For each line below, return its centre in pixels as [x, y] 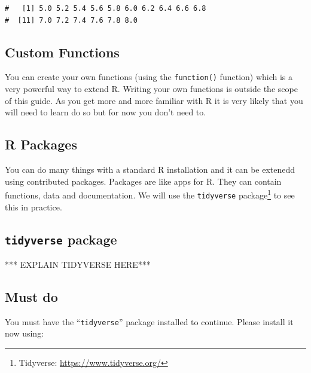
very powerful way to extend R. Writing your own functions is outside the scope [151, 89]
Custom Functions [62, 52]
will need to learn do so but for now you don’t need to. [106, 112]
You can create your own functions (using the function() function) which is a [149, 77]
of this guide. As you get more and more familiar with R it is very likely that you [154, 100]
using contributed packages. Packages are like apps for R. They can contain [143, 181]
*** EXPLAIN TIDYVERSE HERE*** [78, 264]
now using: [25, 333]
